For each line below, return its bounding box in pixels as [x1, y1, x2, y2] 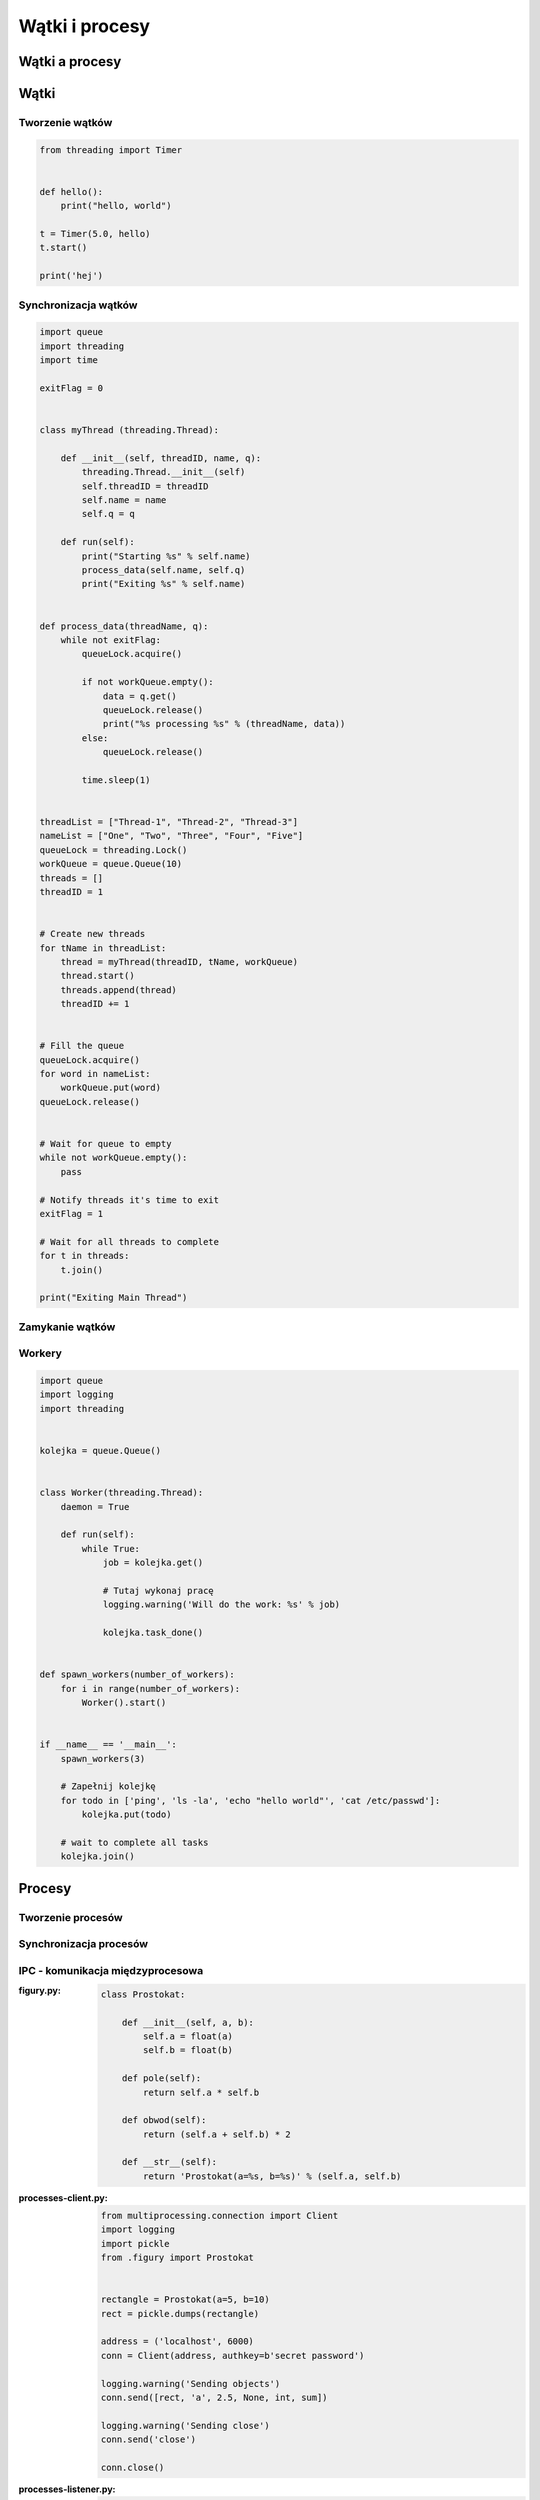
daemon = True [60, 1501, 130, 1512]
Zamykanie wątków [18, 1320, 116, 1334]
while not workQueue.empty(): [39, 1152, 188, 1164]
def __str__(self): [121, 2156, 218, 2168]
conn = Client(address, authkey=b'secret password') [100, 2350, 365, 2361]
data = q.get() [102, 690, 177, 702]
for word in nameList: [39, 1068, 151, 1080]
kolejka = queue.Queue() [39, 1445, 162, 1456]
